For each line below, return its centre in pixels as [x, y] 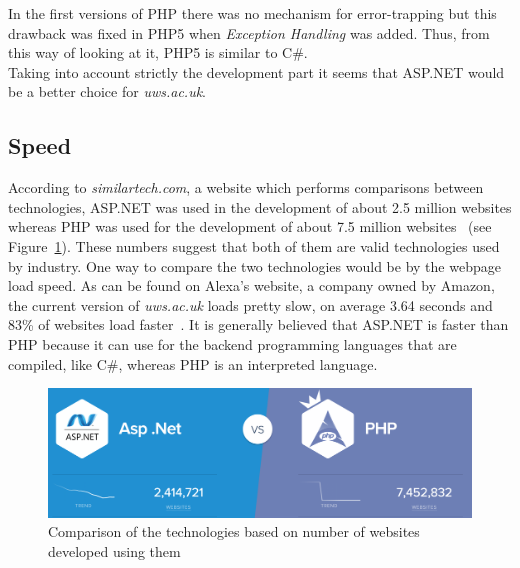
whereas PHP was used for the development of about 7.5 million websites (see [250, 226]
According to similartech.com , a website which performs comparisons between [246, 187]
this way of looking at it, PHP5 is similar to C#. [158, 52]
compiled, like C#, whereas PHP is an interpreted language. [193, 363]
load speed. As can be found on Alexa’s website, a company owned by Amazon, [251, 285]
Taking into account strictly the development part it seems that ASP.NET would [256, 71]
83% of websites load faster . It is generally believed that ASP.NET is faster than [258, 324]
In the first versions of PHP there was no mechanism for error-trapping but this [252, 13]
